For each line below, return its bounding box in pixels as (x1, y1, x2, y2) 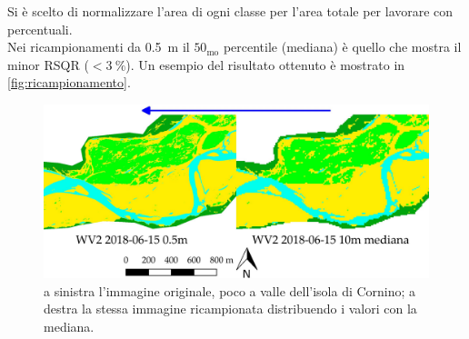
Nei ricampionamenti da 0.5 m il (7, 37, 190, 56)
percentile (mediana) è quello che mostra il (223, 37, 462, 56)
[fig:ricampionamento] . (7, 73, 131, 92)
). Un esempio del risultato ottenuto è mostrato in (125, 55, 405, 74)
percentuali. (7, 19, 73, 38)
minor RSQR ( (7, 55, 89, 74)
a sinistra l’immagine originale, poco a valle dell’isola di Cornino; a (44, 281, 416, 300)
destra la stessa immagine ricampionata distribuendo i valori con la (44, 299, 417, 318)
